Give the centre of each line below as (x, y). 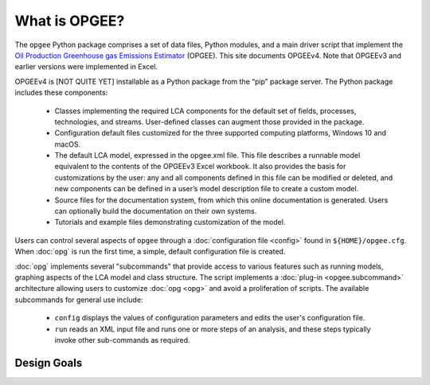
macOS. (68, 144)
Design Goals (49, 363)
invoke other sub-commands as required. (122, 340)
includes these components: (61, 92)
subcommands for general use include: (79, 300)
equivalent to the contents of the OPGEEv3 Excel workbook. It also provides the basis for (200, 167)
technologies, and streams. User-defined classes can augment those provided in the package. (209, 122)
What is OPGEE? (70, 21)
